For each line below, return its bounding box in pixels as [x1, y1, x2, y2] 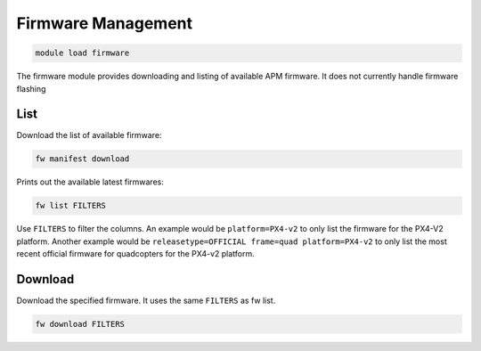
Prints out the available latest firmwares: [16, 176, 164, 187]
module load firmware [35, 48, 130, 58]
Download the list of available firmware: [16, 130, 162, 141]
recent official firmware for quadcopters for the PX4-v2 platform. [16, 249, 256, 259]
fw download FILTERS [35, 319, 125, 330]
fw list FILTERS [35, 200, 107, 211]
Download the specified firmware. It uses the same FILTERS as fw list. [16, 295, 276, 306]
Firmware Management [16, 13, 193, 33]
